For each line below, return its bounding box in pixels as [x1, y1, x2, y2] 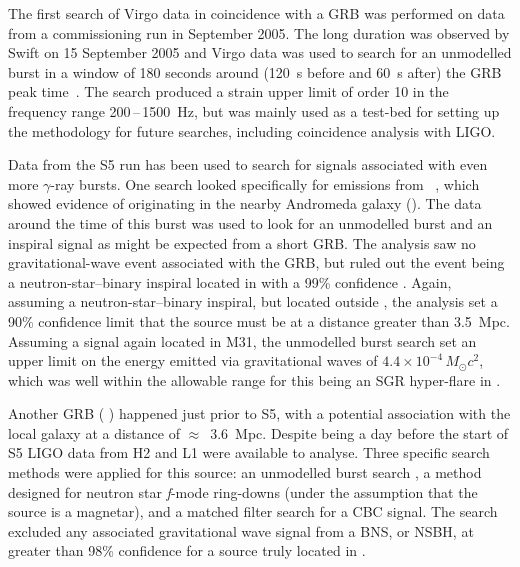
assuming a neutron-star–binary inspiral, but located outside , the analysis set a [8, 291, 498, 312]
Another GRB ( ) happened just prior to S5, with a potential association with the [8, 403, 511, 424]
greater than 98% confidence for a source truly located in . [8, 540, 366, 561]
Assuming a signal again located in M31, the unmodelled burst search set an [8, 330, 477, 351]
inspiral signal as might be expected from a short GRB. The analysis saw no [8, 232, 476, 253]
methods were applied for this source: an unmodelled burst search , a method [8, 462, 482, 483]
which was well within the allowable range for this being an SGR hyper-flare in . [8, 369, 501, 390]
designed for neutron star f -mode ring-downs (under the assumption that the [8, 481, 478, 502]
